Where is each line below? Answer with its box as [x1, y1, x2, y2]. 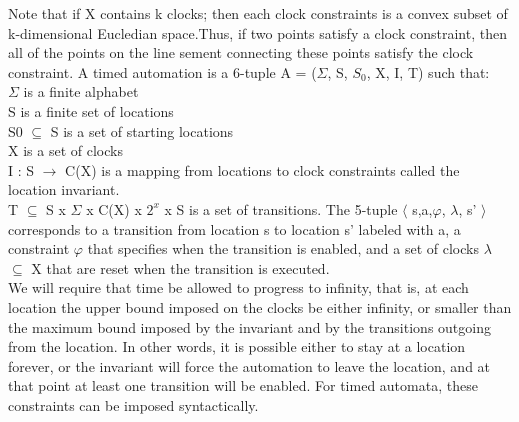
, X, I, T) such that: [366, 61, 490, 82]
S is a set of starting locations [50, 120, 234, 141]
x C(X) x [86, 198, 142, 219]
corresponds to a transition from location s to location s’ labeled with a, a [8, 218, 461, 239]
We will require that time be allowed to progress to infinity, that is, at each [8, 277, 469, 298]
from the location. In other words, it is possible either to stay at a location [8, 336, 466, 357]
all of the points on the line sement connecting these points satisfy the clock [8, 42, 474, 63]
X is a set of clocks [8, 140, 123, 161]
